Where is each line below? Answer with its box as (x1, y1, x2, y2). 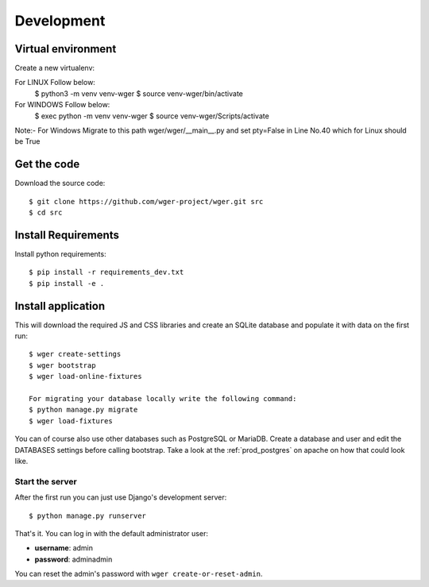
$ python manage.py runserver (29, 511, 147, 520)
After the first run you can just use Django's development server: (14, 492, 227, 502)
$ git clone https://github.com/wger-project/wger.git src (29, 197, 264, 206)
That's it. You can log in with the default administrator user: (14, 528, 208, 538)
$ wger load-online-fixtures (29, 372, 142, 381)
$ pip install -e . (29, 279, 105, 288)
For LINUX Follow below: (14, 78, 95, 87)
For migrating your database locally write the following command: (29, 394, 297, 404)
